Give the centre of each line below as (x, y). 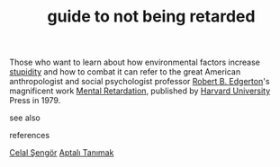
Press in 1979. (35, 101)
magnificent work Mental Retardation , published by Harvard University (140, 91)
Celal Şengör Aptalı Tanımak (62, 153)
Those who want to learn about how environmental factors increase (135, 62)
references (30, 136)
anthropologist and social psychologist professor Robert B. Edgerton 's (140, 82)
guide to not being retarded (151, 17)
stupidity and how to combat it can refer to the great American (125, 72)
